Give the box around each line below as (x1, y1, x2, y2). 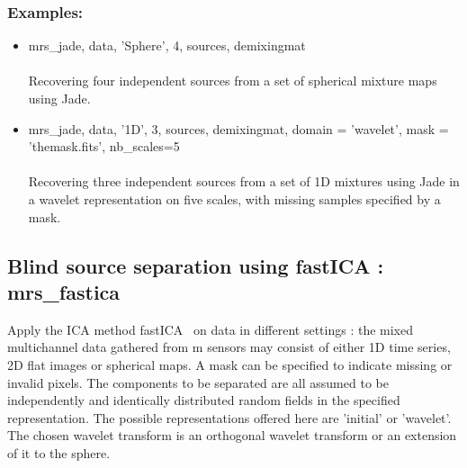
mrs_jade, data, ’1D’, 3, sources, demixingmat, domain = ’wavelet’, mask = (28, 119, 449, 138)
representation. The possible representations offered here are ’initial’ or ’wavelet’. (7, 408, 452, 427)
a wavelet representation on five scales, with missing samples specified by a (28, 189, 441, 208)
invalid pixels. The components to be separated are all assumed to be (7, 373, 389, 391)
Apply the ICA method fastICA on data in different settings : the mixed (7, 319, 413, 338)
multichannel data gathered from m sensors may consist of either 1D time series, (7, 337, 451, 356)
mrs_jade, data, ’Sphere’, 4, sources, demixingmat (28, 36, 306, 55)
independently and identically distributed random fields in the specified (7, 391, 400, 409)
